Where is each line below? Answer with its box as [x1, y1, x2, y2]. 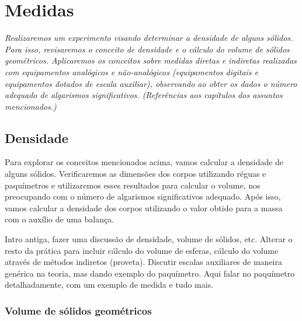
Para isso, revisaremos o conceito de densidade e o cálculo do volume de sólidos [5, 43, 290, 55]
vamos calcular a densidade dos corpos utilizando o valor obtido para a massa [5, 201, 283, 214]
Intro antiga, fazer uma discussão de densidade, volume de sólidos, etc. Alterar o [5, 233, 293, 245]
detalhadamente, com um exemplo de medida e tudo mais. [5, 278, 214, 291]
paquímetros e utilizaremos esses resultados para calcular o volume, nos [5, 179, 261, 191]
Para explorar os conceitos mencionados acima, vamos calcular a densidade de [5, 156, 284, 168]
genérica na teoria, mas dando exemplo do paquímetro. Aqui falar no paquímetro [5, 267, 295, 279]
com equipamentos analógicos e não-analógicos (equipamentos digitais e [5, 65, 259, 78]
